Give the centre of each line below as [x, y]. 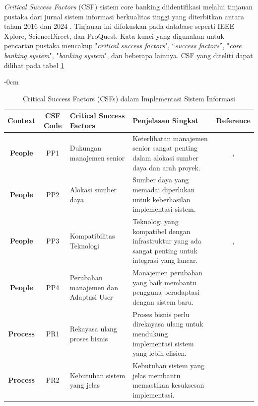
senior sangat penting [165, 148]
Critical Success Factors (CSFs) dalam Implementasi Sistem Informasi [129, 98]
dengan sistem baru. [163, 302]
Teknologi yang [156, 221]
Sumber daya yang [161, 180]
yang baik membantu [164, 282]
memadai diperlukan [164, 189]
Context [22, 121]
